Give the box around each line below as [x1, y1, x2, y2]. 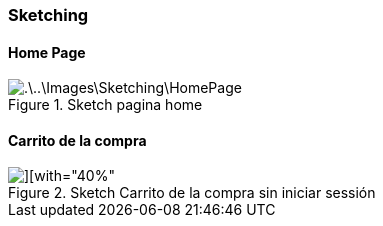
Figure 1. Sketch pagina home [8, 96, 203, 114]
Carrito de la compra [8, 131, 147, 149]
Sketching [8, 5, 89, 25]
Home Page [8, 43, 86, 61]
